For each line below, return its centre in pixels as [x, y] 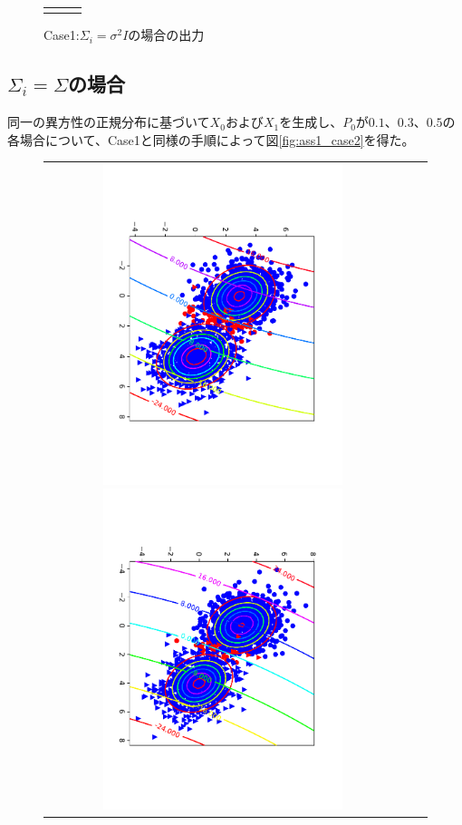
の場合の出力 [166, 35]
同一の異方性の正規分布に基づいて [109, 122]
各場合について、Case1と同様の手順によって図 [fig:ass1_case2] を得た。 [211, 139]
